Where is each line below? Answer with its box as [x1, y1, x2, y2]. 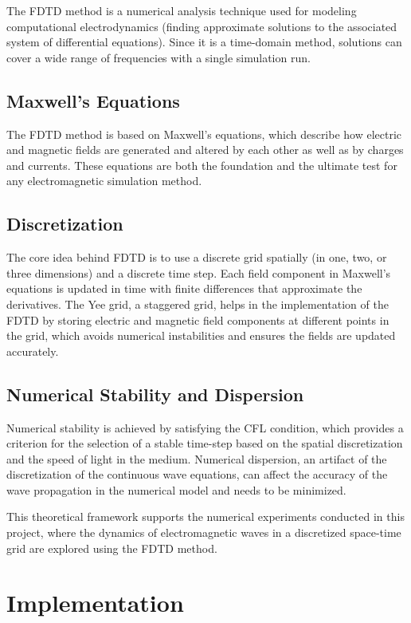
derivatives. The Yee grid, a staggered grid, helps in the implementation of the [6, 295, 389, 312]
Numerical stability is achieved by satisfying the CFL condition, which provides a [6, 419, 404, 436]
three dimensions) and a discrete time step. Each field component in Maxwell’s [6, 264, 391, 281]
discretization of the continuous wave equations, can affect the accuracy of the [6, 466, 388, 483]
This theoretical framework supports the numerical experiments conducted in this [6, 508, 405, 525]
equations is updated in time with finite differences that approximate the [6, 280, 362, 297]
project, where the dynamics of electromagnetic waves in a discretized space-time [6, 524, 401, 541]
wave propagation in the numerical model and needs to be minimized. [6, 481, 346, 498]
